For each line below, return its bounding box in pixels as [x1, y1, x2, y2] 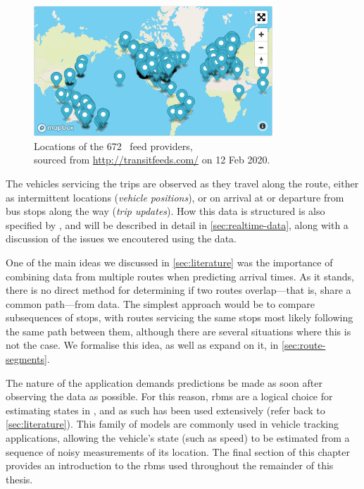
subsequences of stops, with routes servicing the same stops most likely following [6, 310, 353, 325]
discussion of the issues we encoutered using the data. [6, 231, 237, 246]
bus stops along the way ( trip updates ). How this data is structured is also [6, 204, 325, 218]
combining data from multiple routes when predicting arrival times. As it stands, [6, 268, 354, 283]
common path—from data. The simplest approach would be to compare [6, 296, 315, 311]
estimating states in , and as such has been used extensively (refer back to [6, 402, 325, 417]
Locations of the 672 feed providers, [34, 138, 193, 153]
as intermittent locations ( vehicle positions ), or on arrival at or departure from [6, 190, 344, 204]
